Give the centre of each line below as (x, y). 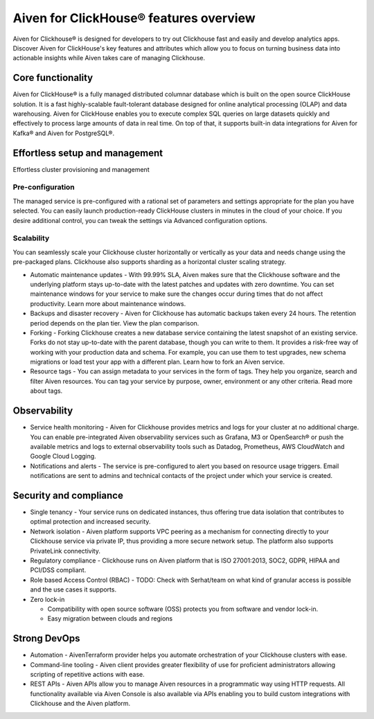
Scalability (31, 238)
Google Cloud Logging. (63, 456)
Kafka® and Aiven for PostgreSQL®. (63, 133)
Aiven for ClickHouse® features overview (134, 18)
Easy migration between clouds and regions (110, 619)
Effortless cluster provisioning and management (81, 169)
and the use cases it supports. (73, 589)
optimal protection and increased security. (90, 522)
